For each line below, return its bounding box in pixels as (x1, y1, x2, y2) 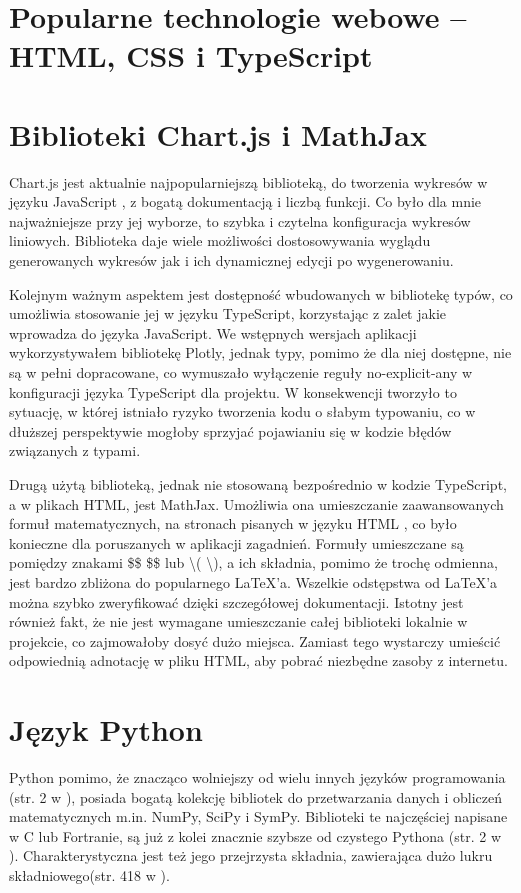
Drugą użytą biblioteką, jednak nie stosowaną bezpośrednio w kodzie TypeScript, (9, 474, 507, 494)
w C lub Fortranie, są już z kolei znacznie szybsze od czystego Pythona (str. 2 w (9, 825, 501, 846)
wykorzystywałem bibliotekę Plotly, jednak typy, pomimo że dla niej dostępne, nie (9, 342, 512, 363)
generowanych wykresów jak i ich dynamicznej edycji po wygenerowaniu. (9, 250, 454, 271)
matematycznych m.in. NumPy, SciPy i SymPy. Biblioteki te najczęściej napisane (9, 806, 508, 827)
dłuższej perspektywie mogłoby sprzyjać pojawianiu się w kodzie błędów (9, 420, 452, 441)
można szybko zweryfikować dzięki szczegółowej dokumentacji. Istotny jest (9, 591, 464, 612)
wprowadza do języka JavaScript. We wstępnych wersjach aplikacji (9, 322, 417, 343)
